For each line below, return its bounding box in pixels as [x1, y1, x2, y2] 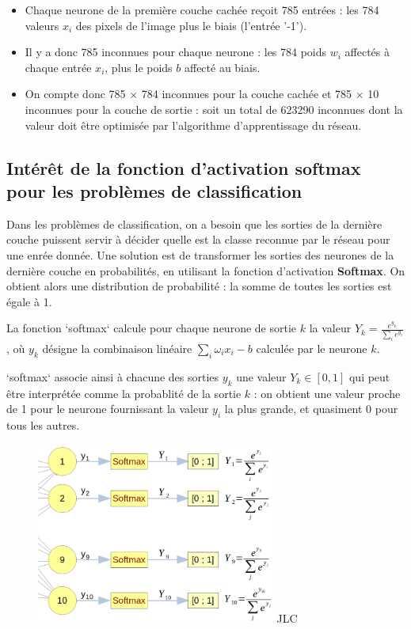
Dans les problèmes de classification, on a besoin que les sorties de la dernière [6, 215, 382, 232]
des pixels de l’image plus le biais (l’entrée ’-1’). [75, 17, 307, 33]
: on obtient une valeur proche [253, 385, 401, 401]
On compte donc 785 [25, 85, 126, 102]
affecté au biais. [184, 59, 261, 75]
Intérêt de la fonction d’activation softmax [6, 155, 361, 180]
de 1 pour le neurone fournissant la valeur [6, 400, 209, 417]
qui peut [348, 368, 390, 385]
